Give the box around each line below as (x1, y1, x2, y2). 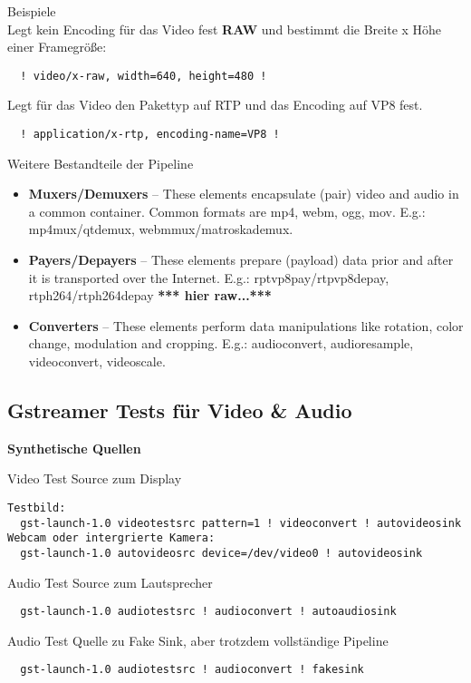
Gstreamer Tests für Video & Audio (7, 396, 352, 424)
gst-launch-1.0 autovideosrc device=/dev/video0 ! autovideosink (20, 546, 423, 560)
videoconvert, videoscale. (28, 352, 166, 371)
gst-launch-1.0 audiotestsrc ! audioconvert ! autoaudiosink (20, 605, 397, 619)
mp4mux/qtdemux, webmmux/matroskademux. (28, 220, 293, 239)
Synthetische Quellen (7, 438, 141, 457)
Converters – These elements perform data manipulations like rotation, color (28, 316, 464, 335)
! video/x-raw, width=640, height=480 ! (20, 69, 267, 83)
